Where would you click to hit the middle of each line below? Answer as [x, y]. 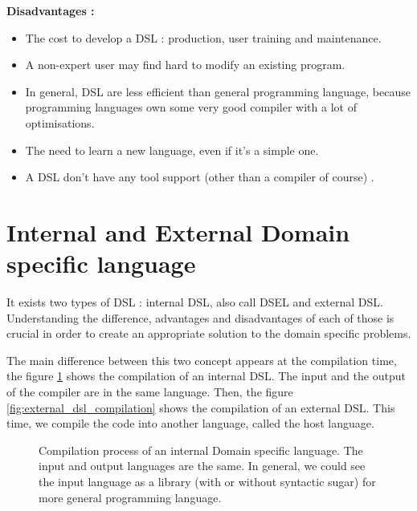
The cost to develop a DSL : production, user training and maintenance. [203, 37]
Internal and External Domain [178, 231]
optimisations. [60, 122]
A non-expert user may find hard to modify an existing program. [185, 65]
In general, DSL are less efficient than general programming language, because [218, 91]
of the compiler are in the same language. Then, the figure [150, 392]
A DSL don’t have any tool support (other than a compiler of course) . [200, 177]
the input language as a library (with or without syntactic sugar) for [207, 481]
